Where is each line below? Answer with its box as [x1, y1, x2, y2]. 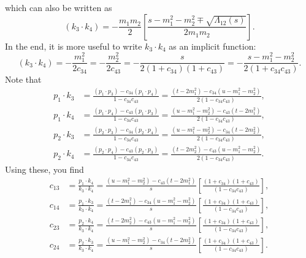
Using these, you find [5, 162, 84, 175]
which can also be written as [5, 1, 112, 13]
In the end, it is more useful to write [5, 39, 142, 52]
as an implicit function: [169, 39, 256, 52]
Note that [5, 73, 42, 86]
